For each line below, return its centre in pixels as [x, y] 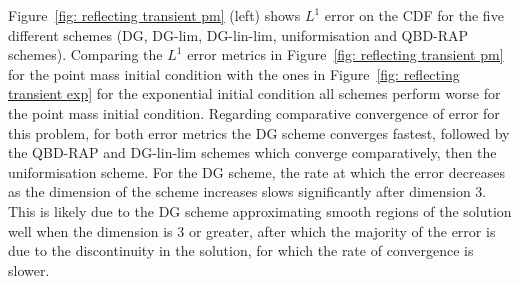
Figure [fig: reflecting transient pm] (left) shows [154, 15]
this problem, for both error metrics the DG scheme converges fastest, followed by [259, 132]
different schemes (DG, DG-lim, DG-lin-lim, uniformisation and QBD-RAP [238, 34]
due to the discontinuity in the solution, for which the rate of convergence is [241, 250]
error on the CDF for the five [414, 15]
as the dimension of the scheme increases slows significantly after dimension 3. [247, 191]
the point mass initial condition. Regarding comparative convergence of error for [254, 112]
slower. [29, 269]
